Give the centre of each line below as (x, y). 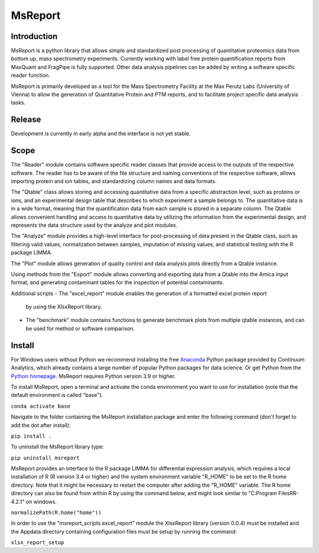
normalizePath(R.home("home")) (56, 513)
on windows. (41, 502)
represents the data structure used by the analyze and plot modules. (94, 225)
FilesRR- (288, 493)
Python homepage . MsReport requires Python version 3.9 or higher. (93, 376)
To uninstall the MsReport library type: (58, 447)
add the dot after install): (41, 425)
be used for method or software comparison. (80, 328)
